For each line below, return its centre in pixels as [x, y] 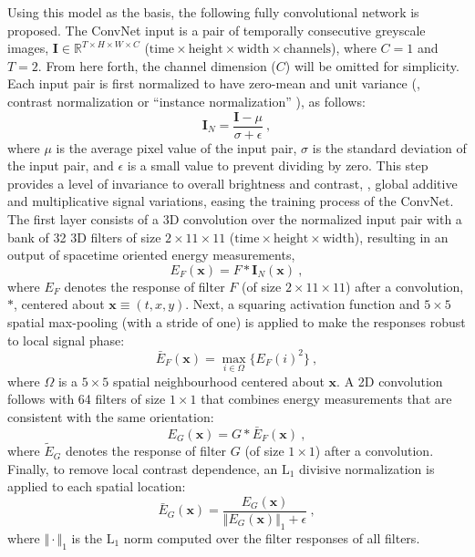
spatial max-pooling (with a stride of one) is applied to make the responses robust [237, 321]
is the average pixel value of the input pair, [176, 147]
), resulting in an [401, 237]
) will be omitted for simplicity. [372, 65]
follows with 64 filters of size [87, 399]
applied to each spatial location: [97, 486]
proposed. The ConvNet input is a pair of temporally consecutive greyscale [217, 30]
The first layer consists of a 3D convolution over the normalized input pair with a [235, 219]
